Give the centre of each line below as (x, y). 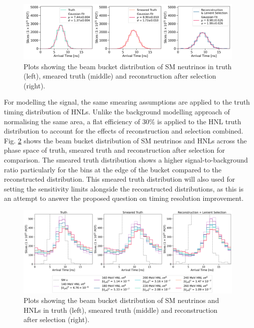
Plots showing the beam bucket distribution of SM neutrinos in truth (128, 66)
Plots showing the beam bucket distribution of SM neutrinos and (121, 300)
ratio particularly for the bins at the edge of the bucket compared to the (113, 169)
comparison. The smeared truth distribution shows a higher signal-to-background (126, 159)
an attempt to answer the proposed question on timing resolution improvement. (124, 198)
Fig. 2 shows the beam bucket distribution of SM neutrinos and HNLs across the (126, 140)
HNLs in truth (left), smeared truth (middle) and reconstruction (121, 310)
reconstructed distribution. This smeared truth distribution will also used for (120, 179)
